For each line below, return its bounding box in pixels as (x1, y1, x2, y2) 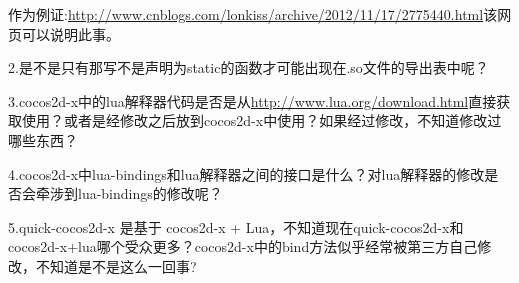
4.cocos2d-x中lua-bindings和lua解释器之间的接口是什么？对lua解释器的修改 (8, 163, 485, 184)
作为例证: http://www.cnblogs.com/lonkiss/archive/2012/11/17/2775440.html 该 (8, 4, 498, 24)
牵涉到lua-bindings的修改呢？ (35, 183, 223, 204)
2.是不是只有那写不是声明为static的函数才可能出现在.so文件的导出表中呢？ (8, 57, 489, 78)
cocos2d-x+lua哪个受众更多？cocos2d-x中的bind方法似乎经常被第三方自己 (8, 236, 478, 257)
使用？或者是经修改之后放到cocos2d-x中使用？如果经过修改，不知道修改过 (21, 110, 502, 131)
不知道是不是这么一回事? (35, 255, 197, 276)
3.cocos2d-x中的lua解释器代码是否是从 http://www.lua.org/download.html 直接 (8, 90, 497, 111)
